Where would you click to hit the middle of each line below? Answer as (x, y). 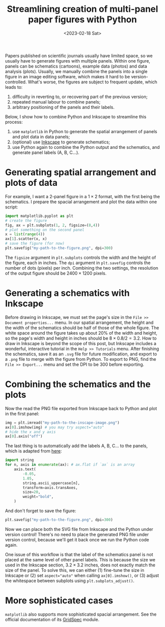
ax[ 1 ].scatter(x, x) (26, 239)
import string (20, 460)
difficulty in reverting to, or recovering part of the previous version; (80, 97)
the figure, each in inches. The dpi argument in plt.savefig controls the (78, 263)
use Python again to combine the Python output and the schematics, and (86, 147)
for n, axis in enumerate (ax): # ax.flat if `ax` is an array (70, 465)
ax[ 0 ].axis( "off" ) (24, 436)
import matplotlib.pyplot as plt (39, 216)
